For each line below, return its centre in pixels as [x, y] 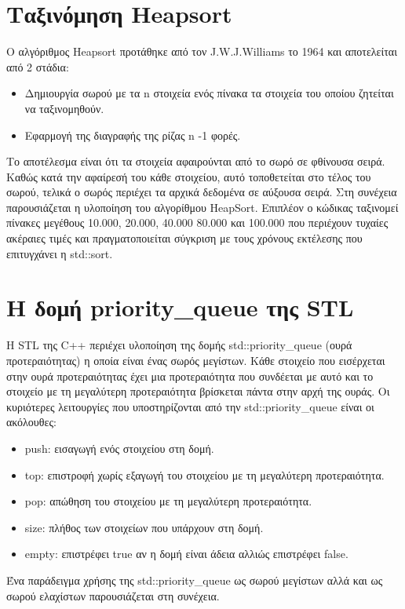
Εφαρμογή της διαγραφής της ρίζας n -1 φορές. [133, 135]
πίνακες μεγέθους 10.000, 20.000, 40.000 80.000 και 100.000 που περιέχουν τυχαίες [197, 222]
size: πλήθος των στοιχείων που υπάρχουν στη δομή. [144, 527]
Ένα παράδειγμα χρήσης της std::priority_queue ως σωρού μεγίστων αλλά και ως [195, 580]
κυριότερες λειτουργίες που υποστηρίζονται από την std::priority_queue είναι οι [190, 406]
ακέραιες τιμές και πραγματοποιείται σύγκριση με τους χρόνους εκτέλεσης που [184, 238]
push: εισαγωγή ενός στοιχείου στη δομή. [119, 448]
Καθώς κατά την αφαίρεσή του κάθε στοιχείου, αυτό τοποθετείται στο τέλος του [189, 176]
